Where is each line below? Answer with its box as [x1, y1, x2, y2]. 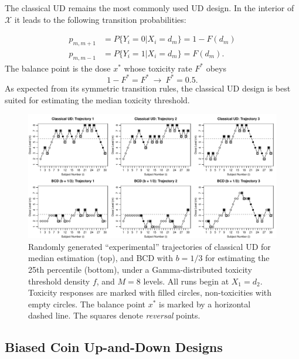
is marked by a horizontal [159, 297, 251, 310]
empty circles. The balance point [28, 297, 145, 310]
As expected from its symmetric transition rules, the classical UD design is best [5, 82, 291, 94]
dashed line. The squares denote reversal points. [28, 309, 201, 321]
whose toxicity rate [124, 62, 192, 74]
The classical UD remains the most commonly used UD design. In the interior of [5, 2, 294, 13]
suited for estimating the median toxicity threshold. [5, 93, 190, 106]
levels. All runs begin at [143, 275, 229, 287]
